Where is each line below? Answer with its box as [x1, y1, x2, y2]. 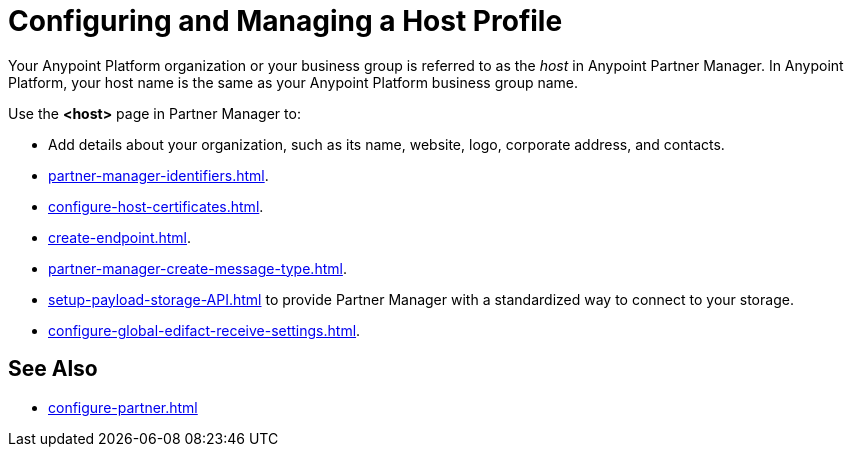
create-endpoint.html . [48, 228, 192, 246]
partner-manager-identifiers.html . [48, 166, 269, 184]
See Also [8, 356, 98, 382]
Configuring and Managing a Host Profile [8, 4, 563, 38]
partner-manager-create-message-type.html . [48, 259, 347, 277]
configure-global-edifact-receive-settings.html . [48, 321, 361, 339]
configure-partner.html [48, 398, 198, 416]
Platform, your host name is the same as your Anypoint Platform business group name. [8, 73, 579, 91]
